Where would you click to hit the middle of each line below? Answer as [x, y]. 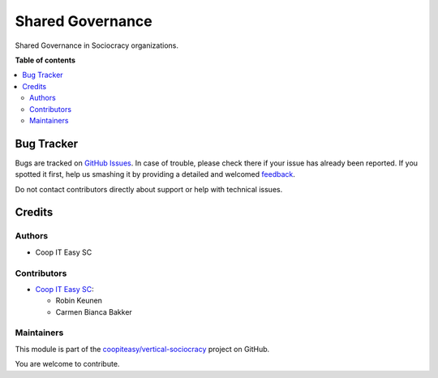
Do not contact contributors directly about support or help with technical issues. [149, 189]
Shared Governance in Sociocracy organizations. [97, 45]
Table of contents [45, 60]
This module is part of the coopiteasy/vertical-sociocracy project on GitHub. [142, 349]
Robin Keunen [79, 301]
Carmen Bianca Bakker [94, 311]
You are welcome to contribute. [67, 364]
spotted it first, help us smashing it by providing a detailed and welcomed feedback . [155, 174]
